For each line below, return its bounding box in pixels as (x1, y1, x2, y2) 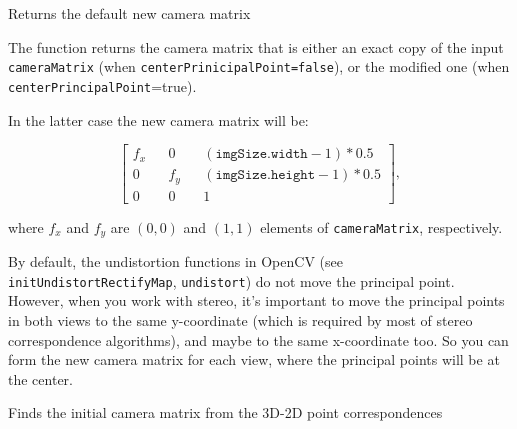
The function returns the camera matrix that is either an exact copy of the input (8, 36, 504, 57)
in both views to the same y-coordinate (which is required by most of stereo (8, 309, 473, 330)
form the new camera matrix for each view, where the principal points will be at (8, 349, 500, 370)
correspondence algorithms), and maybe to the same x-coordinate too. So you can (8, 329, 509, 350)
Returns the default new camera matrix (8, 3, 251, 23)
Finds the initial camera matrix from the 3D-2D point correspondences (8, 402, 443, 423)
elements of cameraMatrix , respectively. (260, 216, 503, 237)
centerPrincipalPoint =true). (8, 75, 197, 96)
